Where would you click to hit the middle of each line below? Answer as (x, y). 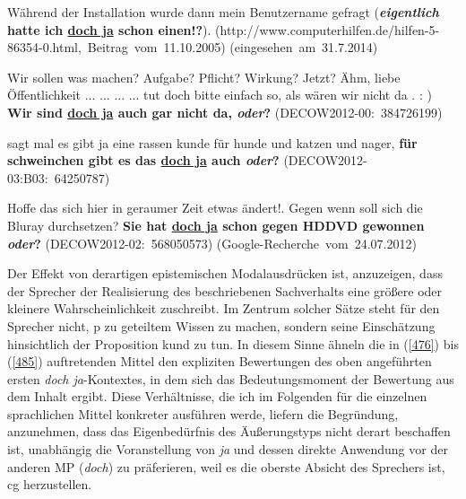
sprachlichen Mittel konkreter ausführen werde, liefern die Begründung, (203, 413)
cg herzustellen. (50, 484)
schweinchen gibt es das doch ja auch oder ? (143, 160)
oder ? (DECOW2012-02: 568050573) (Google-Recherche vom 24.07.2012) (212, 243)
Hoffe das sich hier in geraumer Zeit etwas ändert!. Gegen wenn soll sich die (215, 208)
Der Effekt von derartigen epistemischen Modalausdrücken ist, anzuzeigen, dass (225, 273)
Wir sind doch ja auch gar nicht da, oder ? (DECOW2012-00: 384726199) (225, 112)
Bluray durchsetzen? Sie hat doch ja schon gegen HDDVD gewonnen (216, 225)
